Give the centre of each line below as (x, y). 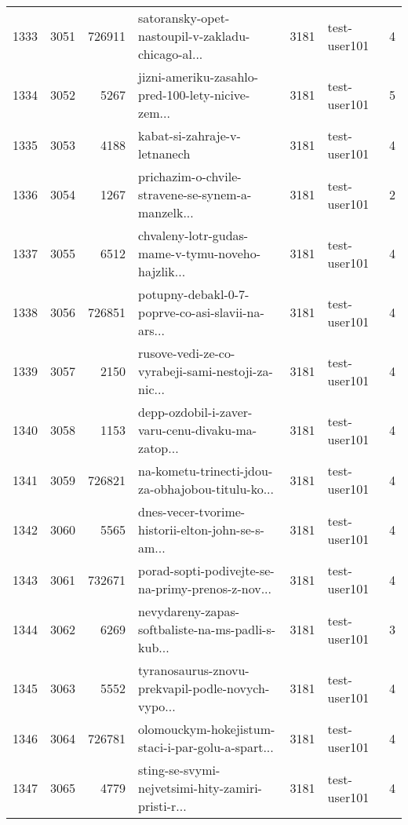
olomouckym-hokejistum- (207, 729)
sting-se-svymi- (179, 770)
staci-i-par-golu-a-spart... (206, 747)
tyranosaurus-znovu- (194, 670)
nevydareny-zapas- (189, 611)
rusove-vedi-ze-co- (187, 353)
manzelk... (166, 212)
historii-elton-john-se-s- (201, 529)
